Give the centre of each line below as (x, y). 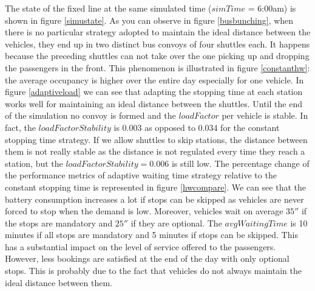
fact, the (20, 127)
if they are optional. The (176, 223)
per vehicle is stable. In (265, 115)
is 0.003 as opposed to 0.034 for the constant (197, 127)
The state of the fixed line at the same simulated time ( (108, 8)
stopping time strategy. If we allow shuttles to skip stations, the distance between (156, 139)
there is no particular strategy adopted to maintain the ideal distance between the (158, 32)
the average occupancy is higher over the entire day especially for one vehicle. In (154, 79)
